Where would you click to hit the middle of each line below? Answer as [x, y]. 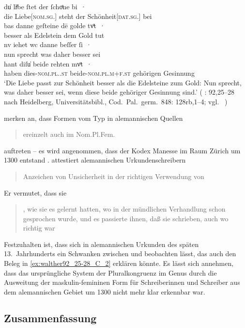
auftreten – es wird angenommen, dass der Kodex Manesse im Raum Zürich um [122, 150]
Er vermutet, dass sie [35, 192]
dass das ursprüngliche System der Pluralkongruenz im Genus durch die [110, 272]
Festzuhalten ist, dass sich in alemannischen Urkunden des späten [101, 244]
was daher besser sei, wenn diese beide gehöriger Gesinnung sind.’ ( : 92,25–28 [119, 92]
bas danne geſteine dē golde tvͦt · [54, 25]
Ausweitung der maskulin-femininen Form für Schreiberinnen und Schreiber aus [122, 282]
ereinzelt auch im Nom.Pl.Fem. [69, 134]
